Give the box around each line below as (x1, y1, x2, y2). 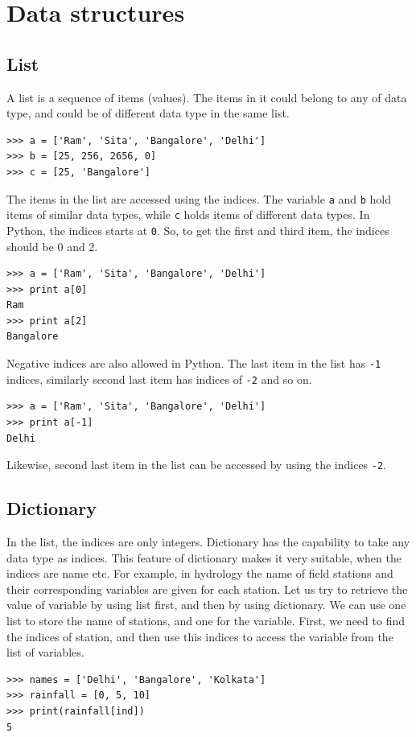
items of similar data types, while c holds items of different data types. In (6, 206, 370, 223)
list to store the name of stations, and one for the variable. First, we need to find (6, 612, 405, 628)
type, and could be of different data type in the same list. (6, 105, 290, 121)
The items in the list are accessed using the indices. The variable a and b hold (6, 190, 392, 207)
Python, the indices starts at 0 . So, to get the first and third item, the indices (6, 221, 389, 238)
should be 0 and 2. (6, 237, 98, 254)
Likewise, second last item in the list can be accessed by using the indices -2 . (6, 456, 387, 473)
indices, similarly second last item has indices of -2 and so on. (6, 370, 312, 387)
